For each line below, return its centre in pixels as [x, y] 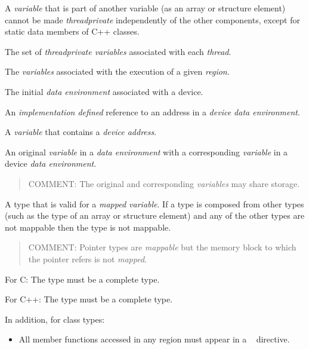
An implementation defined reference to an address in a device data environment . [152, 111]
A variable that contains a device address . [81, 132]
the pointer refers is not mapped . [88, 258]
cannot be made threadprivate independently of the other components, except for [152, 19]
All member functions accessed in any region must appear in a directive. [154, 339]
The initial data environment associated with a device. [104, 91]
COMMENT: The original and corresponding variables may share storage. [164, 183]
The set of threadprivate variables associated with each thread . [118, 51]
